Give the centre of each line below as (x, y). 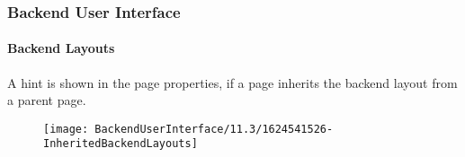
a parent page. (47, 100)
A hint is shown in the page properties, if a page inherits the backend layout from (232, 82)
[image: (66, 129)
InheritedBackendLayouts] (121, 144)
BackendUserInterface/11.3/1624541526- (214, 129)
